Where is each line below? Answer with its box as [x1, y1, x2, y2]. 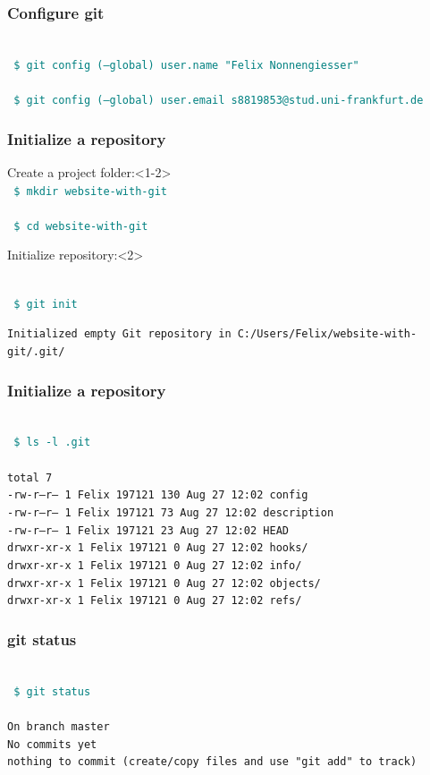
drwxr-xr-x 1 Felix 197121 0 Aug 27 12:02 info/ [7, 558, 302, 572]
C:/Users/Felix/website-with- [237, 328, 417, 341]
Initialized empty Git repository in [7, 328, 232, 341]
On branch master [7, 720, 110, 733]
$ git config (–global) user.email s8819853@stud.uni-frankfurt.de [13, 94, 424, 107]
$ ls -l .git [13, 436, 91, 449]
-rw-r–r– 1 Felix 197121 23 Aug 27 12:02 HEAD [7, 524, 289, 537]
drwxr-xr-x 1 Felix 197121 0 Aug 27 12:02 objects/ [7, 576, 321, 590]
